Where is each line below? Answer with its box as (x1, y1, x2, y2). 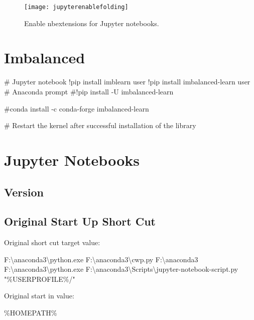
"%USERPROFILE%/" (4, 273, 75, 284)
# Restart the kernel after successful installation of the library (4, 120, 196, 131)
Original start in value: (4, 290, 74, 301)
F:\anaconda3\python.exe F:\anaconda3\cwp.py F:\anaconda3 (4, 254, 198, 264)
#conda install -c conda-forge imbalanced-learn (4, 103, 149, 114)
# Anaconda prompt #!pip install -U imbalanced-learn (4, 86, 174, 96)
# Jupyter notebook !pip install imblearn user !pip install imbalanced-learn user (4, 76, 250, 87)
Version (4, 184, 44, 199)
